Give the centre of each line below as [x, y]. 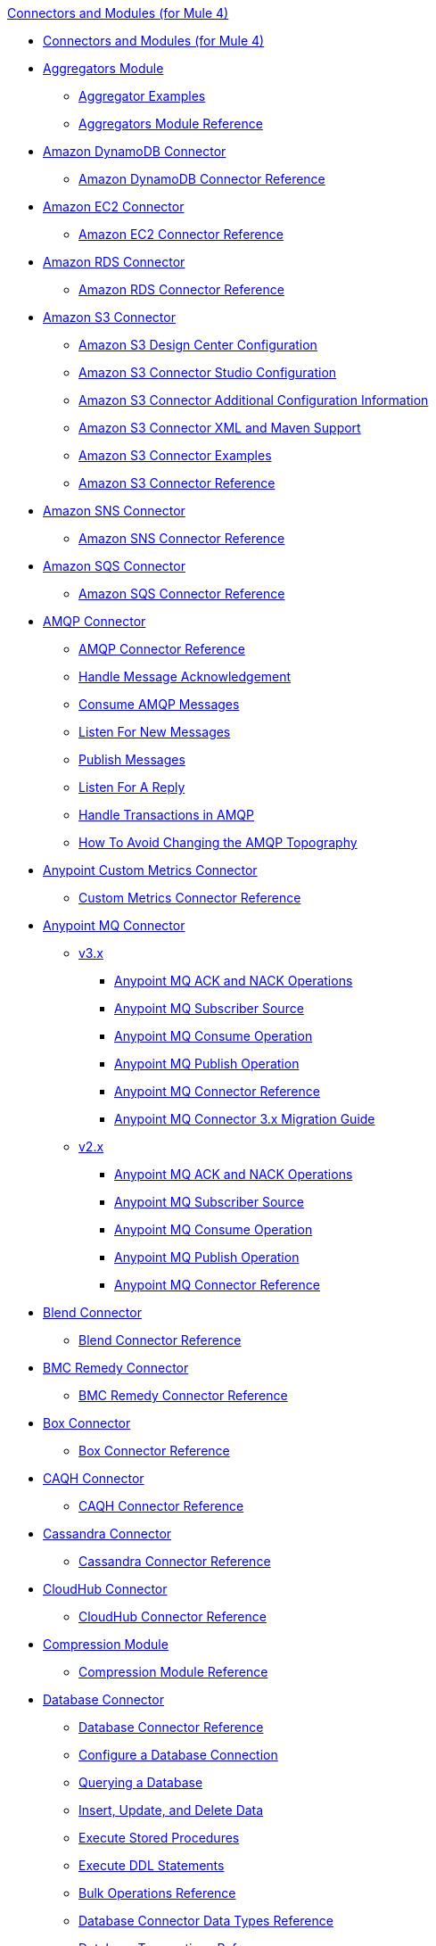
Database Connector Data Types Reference [206, 1921]
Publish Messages [132, 759]
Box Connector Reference [154, 1451]
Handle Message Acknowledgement [185, 676]
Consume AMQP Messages [159, 704]
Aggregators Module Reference [171, 124]
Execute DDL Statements [152, 1865]
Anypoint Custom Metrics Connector [150, 870]
